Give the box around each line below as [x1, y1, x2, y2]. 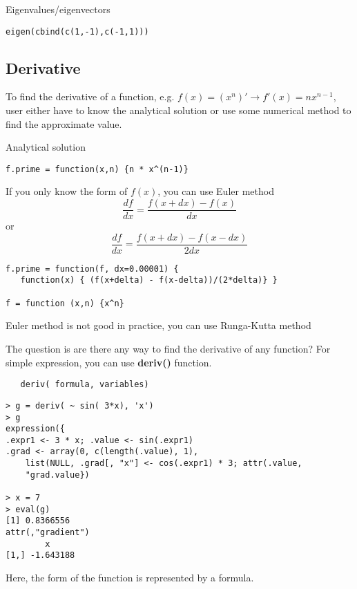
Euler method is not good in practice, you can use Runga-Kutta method [6, 318, 311, 333]
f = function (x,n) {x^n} [6, 298, 124, 308]
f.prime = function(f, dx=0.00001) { [6, 263, 179, 274]
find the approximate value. [6, 116, 122, 131]
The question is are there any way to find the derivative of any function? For [6, 342, 331, 356]
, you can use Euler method [157, 184, 274, 198]
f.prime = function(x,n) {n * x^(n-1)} [6, 164, 189, 174]
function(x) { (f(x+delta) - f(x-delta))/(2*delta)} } [20, 275, 278, 286]
